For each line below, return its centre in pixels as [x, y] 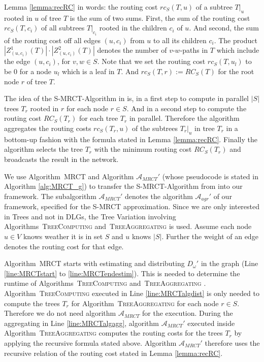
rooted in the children [133, 28]
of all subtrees [63, 28]
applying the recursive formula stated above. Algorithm [90, 342]
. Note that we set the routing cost [151, 61]
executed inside [211, 323]
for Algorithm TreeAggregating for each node [145, 303]
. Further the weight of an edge [210, 236]
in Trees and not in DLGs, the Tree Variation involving [90, 216]
